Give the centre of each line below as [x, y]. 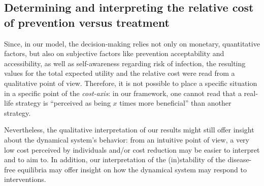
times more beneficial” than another [175, 103]
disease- [240, 159]
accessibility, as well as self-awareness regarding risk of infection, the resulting [125, 63]
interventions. [25, 179]
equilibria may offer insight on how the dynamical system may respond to [132, 169]
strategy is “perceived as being [63, 103]
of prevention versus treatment [87, 22]
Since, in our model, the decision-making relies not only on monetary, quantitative [132, 43]
